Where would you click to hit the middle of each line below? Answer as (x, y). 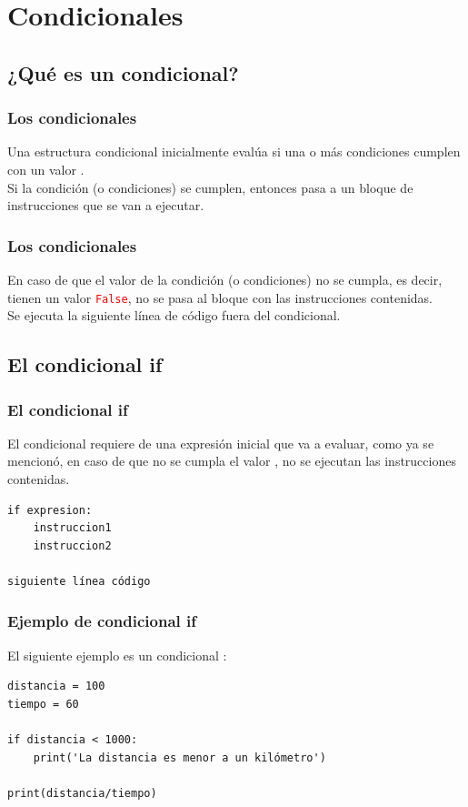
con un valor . (46, 169)
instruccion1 (72, 528)
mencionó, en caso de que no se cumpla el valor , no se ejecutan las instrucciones (232, 461)
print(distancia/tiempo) (82, 793)
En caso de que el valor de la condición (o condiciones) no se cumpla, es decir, (225, 279)
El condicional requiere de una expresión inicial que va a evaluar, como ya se (221, 443)
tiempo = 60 (43, 704)
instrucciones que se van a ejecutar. (106, 205)
